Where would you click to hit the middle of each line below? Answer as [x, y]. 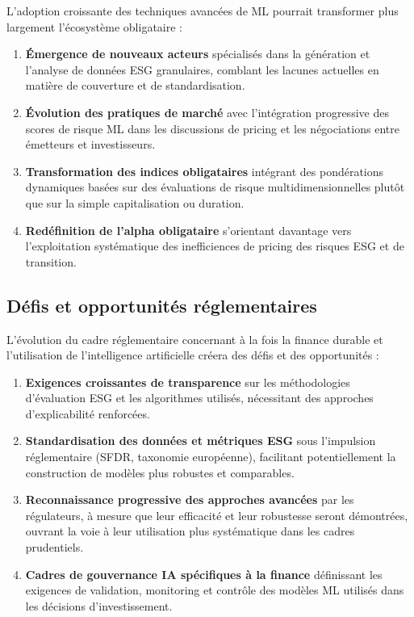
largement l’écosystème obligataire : [94, 26]
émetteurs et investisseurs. [90, 144]
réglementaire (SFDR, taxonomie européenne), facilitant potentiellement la [211, 457]
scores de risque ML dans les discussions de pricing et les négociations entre [212, 128]
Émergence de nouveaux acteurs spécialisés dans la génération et [198, 54]
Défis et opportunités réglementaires [162, 305]
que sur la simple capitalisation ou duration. [135, 202]
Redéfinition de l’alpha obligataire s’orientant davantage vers [188, 230]
